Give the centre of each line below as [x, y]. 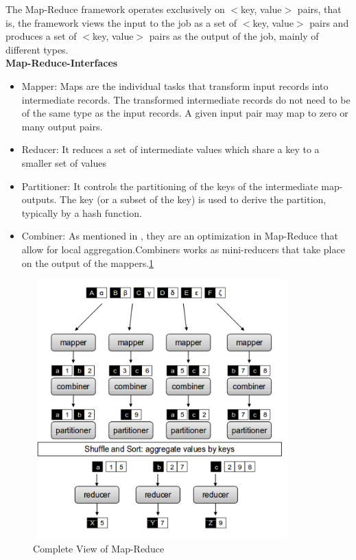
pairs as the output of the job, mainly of [234, 36]
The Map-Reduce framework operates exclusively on [115, 9]
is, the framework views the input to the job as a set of [121, 22]
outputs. [39, 199]
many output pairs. [62, 126]
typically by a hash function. [82, 212]
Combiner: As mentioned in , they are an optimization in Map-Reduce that [180, 236]
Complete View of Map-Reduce [99, 548]
